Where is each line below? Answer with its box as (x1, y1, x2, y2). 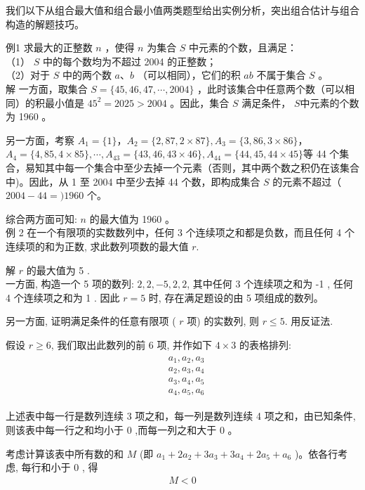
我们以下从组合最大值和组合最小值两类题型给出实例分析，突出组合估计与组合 (6, 3, 359, 17)
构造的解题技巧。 (6, 16, 84, 31)
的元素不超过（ (272, 174, 342, 188)
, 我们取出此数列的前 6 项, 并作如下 (51, 337, 213, 352)
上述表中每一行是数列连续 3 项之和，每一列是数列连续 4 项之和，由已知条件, (6, 408, 356, 423)
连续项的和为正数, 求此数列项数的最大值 (6, 238, 189, 253)
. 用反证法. (284, 314, 333, 328)
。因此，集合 (170, 95, 230, 110)
